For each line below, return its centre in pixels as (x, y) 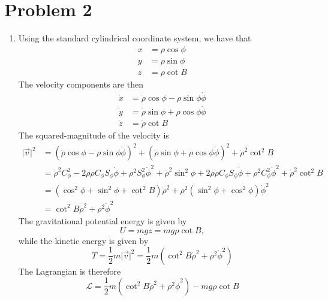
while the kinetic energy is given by (83, 240)
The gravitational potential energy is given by (103, 220)
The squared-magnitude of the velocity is (94, 135)
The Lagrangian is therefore (70, 271)
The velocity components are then (81, 84)
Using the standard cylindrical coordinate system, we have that (135, 38)
